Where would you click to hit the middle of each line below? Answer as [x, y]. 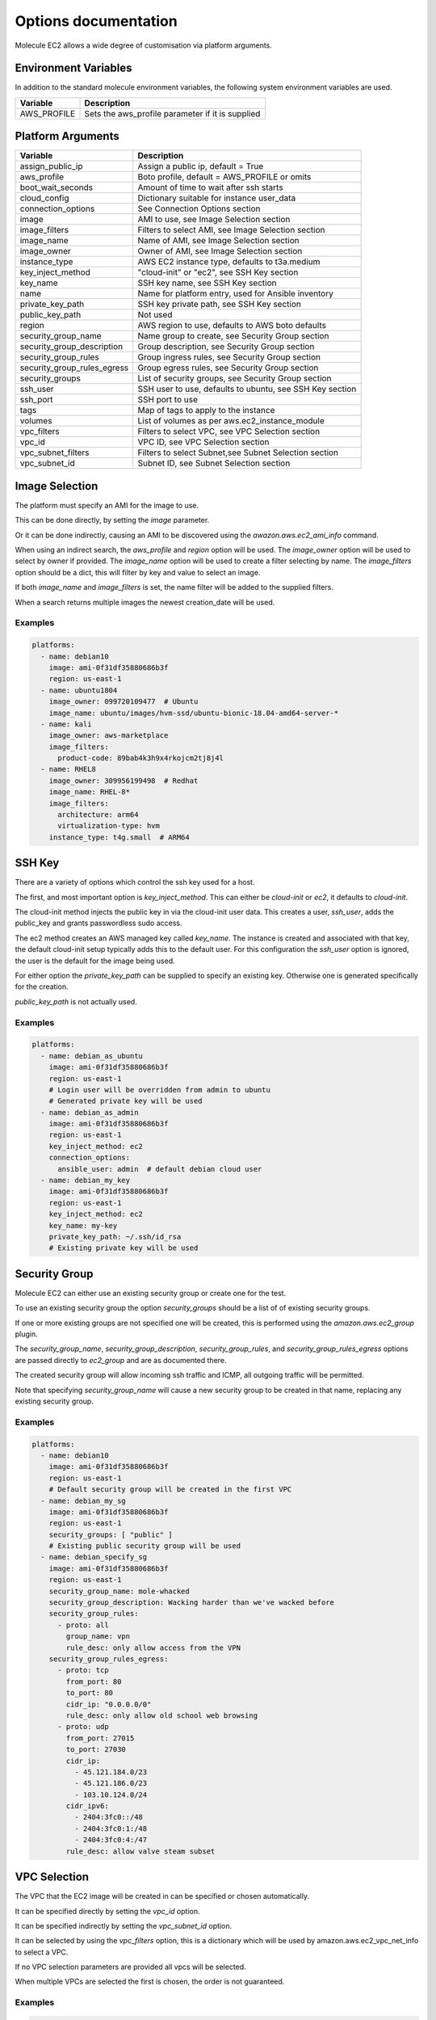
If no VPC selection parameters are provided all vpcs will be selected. [130, 1967]
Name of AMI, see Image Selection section [219, 241]
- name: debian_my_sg [84, 1500]
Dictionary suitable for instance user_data [217, 198]
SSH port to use [168, 400]
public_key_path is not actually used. [76, 1001]
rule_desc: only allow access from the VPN [153, 1648]
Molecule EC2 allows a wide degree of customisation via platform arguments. [143, 45]
